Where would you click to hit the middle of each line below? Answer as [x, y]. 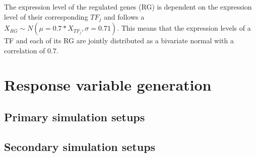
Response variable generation [108, 85]
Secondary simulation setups [80, 146]
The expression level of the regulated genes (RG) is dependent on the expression [128, 7]
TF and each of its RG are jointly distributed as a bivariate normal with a [119, 41]
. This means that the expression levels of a [184, 28]
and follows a [124, 16]
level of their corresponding [46, 16]
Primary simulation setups [75, 117]
